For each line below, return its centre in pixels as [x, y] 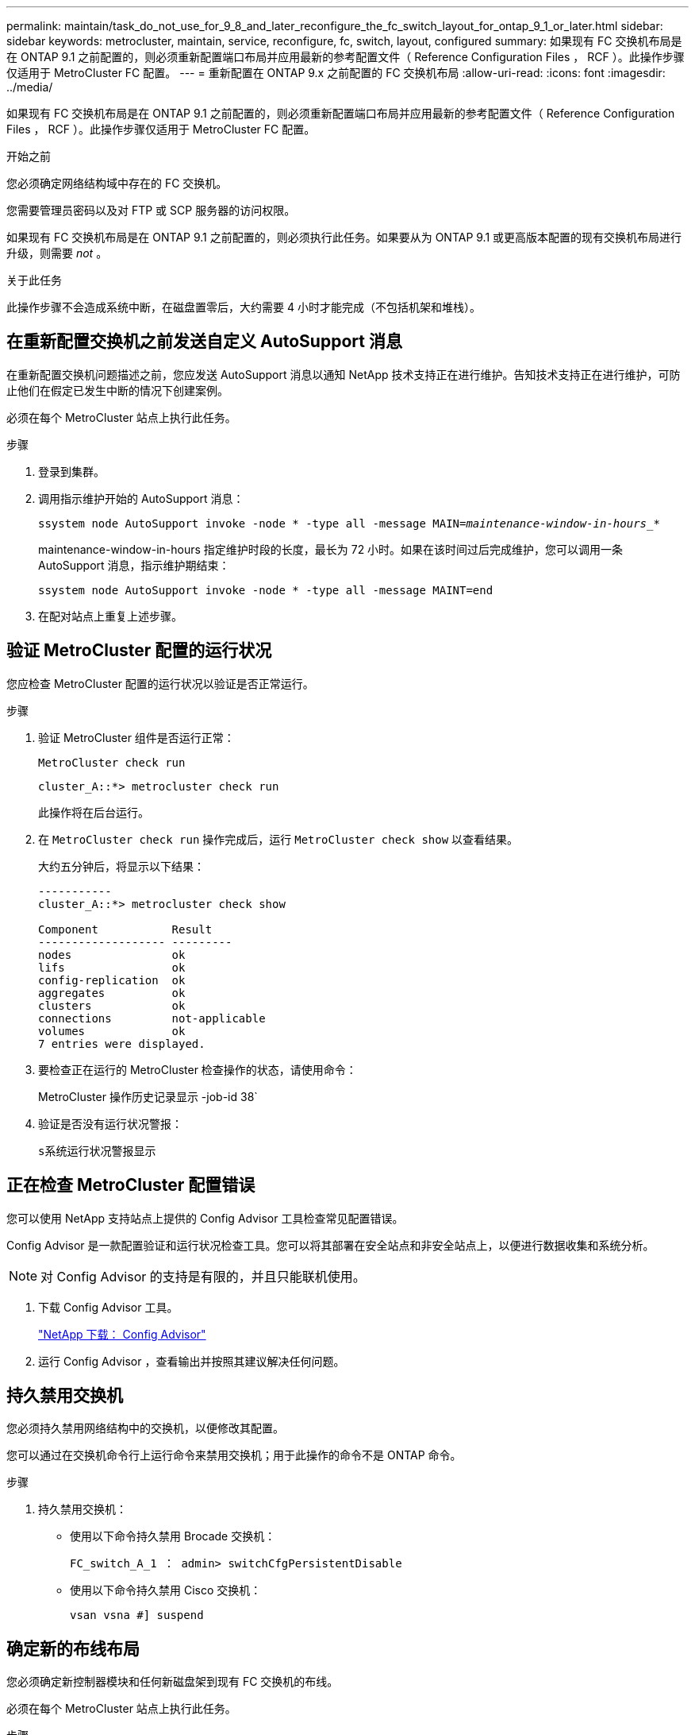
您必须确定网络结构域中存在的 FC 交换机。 [117, 183]
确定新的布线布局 [73, 1648]
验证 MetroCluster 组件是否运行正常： [136, 737]
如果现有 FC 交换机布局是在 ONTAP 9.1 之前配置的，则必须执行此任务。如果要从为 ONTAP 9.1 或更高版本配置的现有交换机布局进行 [344, 237]
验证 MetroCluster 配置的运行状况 [139, 651]
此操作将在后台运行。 [94, 812]
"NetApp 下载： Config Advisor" [122, 1334]
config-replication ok [112, 980]
